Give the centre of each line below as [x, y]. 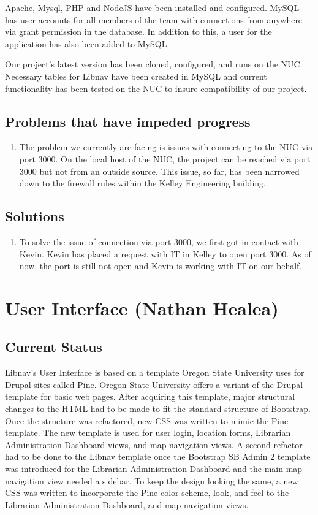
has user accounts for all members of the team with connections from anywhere [154, 19]
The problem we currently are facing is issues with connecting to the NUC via [166, 147]
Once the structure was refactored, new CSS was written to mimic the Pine [147, 420]
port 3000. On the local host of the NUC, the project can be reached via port [165, 158]
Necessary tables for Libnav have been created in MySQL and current [136, 76]
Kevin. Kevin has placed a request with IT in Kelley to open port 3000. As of [165, 254]
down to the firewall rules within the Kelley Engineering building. [142, 183]
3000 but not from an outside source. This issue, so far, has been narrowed [159, 171]
